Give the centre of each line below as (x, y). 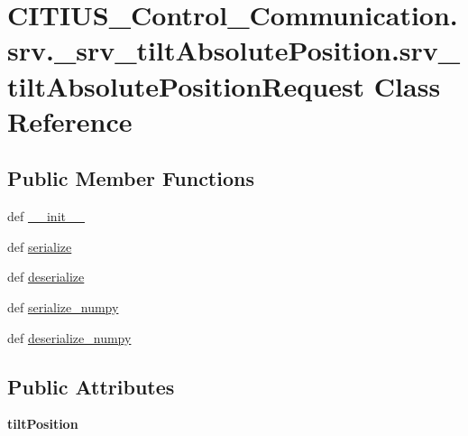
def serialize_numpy (63, 306)
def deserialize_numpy (69, 337)
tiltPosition (43, 424)
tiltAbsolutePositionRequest (186, 85)
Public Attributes (91, 386)
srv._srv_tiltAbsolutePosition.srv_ (234, 50)
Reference (70, 121)
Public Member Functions (131, 178)
